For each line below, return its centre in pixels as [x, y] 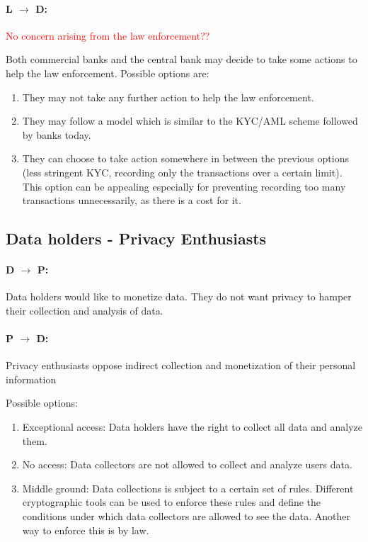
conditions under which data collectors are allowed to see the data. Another [186, 516]
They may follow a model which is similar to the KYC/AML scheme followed [190, 121]
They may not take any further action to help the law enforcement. [168, 97]
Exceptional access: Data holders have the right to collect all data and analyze [192, 427]
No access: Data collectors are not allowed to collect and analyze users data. [187, 464]
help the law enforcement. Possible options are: [108, 73]
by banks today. [57, 134]
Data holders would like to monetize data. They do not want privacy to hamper [179, 297]
